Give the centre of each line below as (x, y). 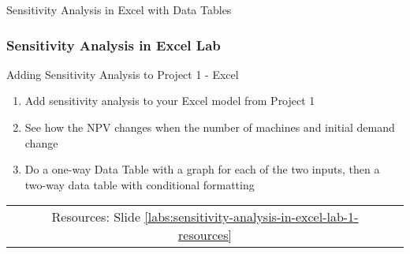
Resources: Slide (96, 217)
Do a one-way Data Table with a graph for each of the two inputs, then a (202, 169)
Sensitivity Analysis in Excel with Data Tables (119, 9)
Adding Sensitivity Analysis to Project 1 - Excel (123, 74)
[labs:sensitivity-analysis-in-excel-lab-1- (252, 217)
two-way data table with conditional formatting (140, 184)
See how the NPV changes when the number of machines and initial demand (210, 127)
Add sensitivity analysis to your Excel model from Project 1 (170, 101)
